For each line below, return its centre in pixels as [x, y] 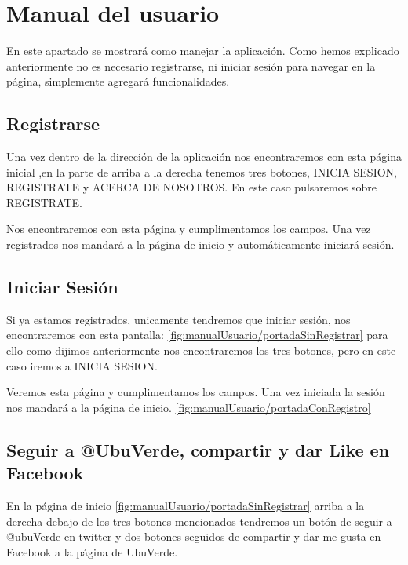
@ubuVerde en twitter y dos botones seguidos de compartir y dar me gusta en [194, 536]
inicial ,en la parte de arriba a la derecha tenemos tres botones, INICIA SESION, [202, 171]
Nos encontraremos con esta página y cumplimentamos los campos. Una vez [189, 229]
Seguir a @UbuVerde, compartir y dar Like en [198, 449]
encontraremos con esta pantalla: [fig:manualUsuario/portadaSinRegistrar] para [197, 335]
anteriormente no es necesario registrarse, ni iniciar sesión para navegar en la [191, 66]
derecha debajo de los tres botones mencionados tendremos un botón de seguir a [199, 521]
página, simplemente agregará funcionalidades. [118, 81]
